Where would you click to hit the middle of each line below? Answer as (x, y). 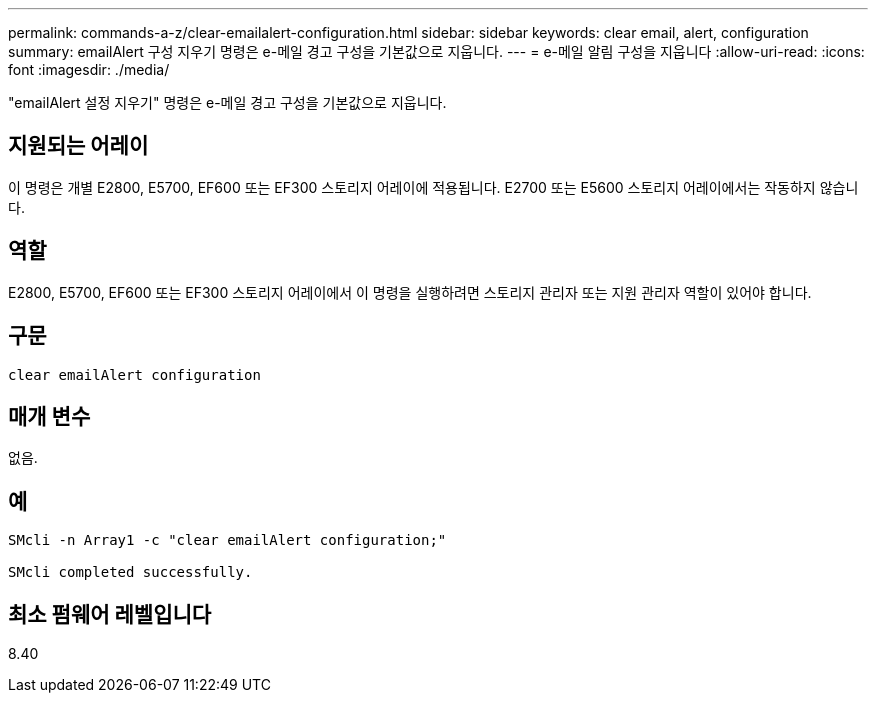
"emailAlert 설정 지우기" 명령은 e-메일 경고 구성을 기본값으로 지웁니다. (227, 102)
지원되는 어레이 (78, 146)
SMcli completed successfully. (130, 572)
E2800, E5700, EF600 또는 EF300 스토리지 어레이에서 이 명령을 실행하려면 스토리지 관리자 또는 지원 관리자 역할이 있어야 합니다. (410, 292)
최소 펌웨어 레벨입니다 (110, 614)
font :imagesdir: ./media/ (89, 69)
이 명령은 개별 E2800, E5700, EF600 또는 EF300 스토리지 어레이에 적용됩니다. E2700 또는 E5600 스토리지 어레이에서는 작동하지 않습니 (433, 187)
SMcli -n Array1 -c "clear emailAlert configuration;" (227, 540)
